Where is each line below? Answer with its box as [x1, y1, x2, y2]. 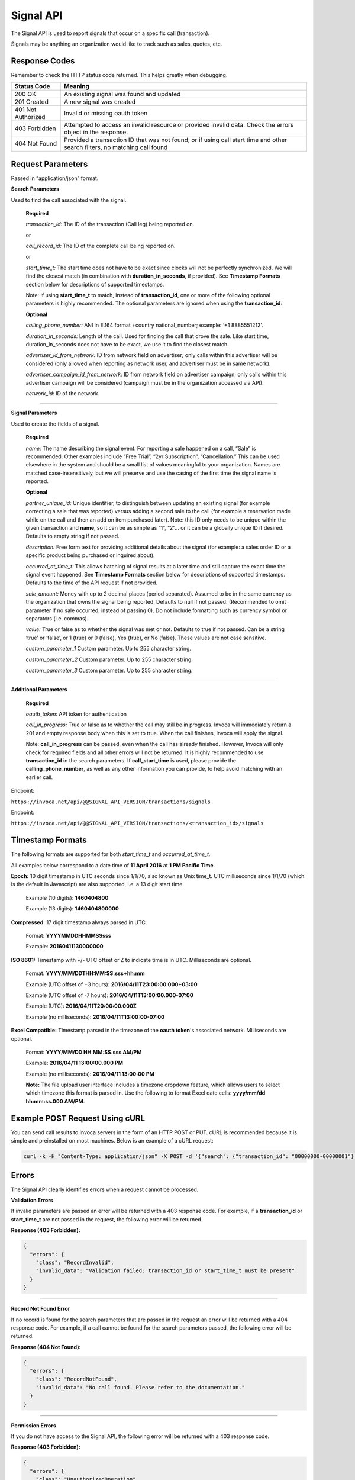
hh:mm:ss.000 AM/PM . [25, 1098, 85, 1105]
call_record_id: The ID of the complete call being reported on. [25, 243, 176, 250]
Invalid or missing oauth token [64, 110, 148, 118]
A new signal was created [64, 98, 136, 106]
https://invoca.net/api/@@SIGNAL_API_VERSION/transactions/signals [11, 798, 211, 805]
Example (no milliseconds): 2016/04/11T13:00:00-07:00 [25, 1013, 165, 1021]
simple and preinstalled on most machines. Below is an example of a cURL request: [11, 1137, 214, 1144]
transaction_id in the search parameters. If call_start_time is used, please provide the [25, 757, 237, 764]
